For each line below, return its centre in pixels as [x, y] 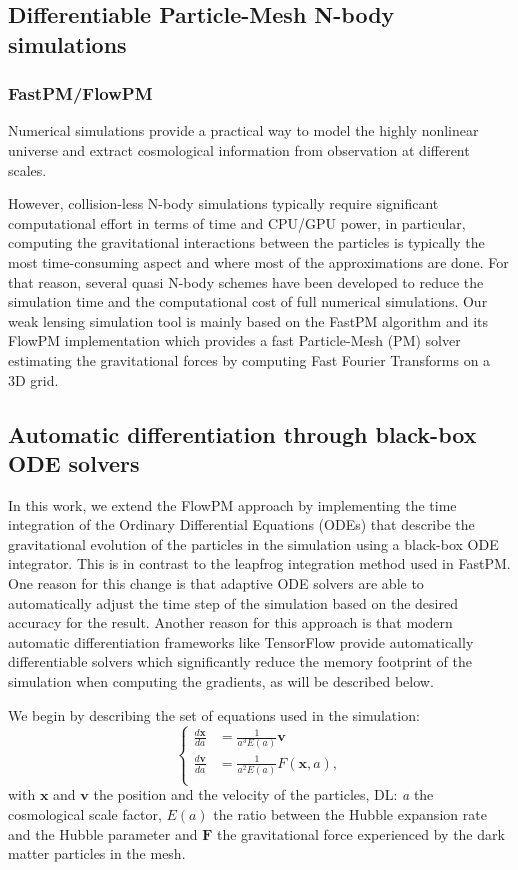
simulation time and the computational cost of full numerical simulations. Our [248, 301]
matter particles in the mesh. [97, 853]
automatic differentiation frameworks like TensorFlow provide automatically [241, 641]
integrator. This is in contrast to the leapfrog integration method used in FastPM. [259, 563]
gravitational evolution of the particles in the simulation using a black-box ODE [253, 543]
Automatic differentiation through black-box [242, 433]
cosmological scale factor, [85, 814]
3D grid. [33, 379]
